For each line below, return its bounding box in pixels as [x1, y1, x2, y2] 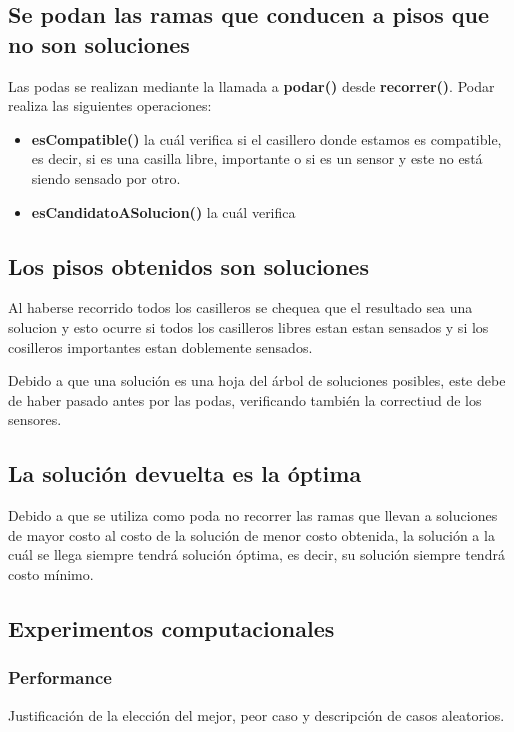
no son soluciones [8, 28, 190, 59]
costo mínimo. [8, 563, 94, 584]
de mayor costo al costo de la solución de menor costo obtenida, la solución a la [8, 524, 495, 545]
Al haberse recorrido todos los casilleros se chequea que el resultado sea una [8, 297, 473, 318]
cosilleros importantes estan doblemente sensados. [8, 336, 313, 357]
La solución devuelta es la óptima [8, 458, 362, 489]
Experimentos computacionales [8, 612, 335, 643]
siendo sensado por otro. [31, 167, 181, 188]
